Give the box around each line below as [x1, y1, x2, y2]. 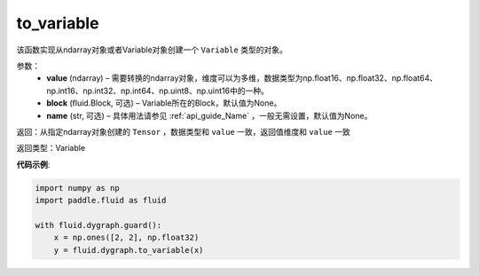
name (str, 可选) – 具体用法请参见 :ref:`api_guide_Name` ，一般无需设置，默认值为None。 [46, 110, 373, 121]
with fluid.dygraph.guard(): [35, 220, 162, 230]
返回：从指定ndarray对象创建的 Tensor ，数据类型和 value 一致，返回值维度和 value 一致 [16, 126, 350, 137]
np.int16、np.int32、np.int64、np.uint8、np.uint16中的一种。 [46, 85, 270, 96]
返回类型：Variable [16, 143, 86, 154]
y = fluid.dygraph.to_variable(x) [53, 245, 204, 255]
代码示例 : [16, 159, 51, 170]
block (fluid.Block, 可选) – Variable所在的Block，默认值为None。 [46, 98, 282, 108]
